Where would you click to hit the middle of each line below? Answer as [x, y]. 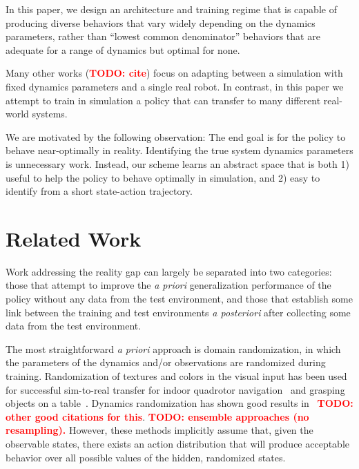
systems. [50, 114]
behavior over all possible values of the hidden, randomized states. [146, 457]
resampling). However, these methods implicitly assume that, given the [159, 430]
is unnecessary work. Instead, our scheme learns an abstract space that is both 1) [177, 163]
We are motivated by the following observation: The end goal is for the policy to [176, 136]
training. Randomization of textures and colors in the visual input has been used [176, 376]
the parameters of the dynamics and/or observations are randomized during [166, 362]
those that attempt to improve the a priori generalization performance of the [168, 285]
